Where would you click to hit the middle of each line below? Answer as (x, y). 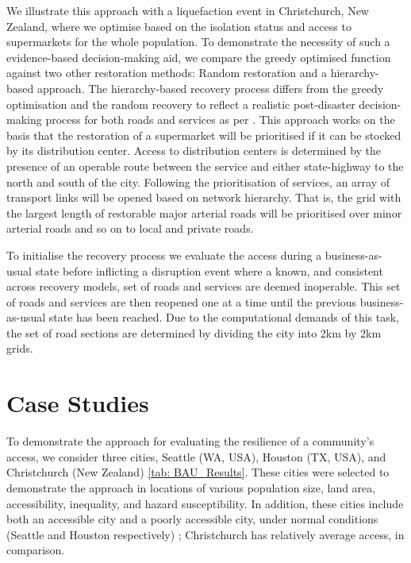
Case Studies (78, 403)
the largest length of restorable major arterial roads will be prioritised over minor (204, 212)
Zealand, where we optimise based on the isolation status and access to (179, 26)
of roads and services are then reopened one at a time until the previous (182, 301)
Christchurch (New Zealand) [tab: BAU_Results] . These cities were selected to (198, 472)
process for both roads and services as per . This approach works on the (220, 120)
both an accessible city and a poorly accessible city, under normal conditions (192, 519)
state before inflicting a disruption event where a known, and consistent (209, 270)
